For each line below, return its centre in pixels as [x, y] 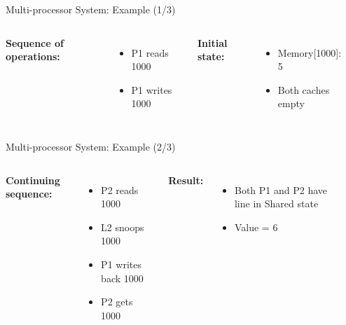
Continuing [33, 180]
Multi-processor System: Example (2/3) [91, 146]
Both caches [304, 89]
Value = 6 [256, 227]
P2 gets [117, 302]
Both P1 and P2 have [281, 189]
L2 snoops [123, 227]
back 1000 [122, 278]
